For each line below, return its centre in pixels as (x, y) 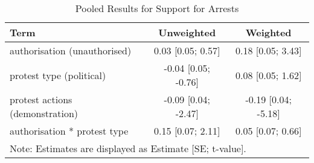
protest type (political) (58, 75)
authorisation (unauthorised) (71, 50)
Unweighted (187, 32)
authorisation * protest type (69, 131)
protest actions (41, 99)
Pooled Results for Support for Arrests (157, 8)
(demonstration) (44, 113)
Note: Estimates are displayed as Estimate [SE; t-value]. (128, 148)
